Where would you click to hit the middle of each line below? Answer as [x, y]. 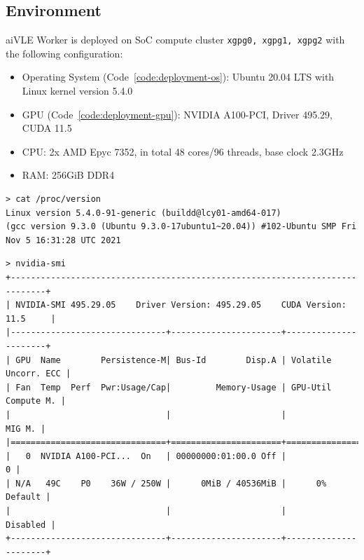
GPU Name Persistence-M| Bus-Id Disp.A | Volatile [174, 360]
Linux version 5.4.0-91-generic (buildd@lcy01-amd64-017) [143, 213]
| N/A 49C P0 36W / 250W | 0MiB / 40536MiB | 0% [166, 483]
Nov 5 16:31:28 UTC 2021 [63, 240]
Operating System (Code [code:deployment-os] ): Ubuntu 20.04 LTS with [178, 77]
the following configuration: [64, 53]
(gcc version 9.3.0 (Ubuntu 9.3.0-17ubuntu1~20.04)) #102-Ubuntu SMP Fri [181, 227]
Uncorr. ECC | [38, 374]
